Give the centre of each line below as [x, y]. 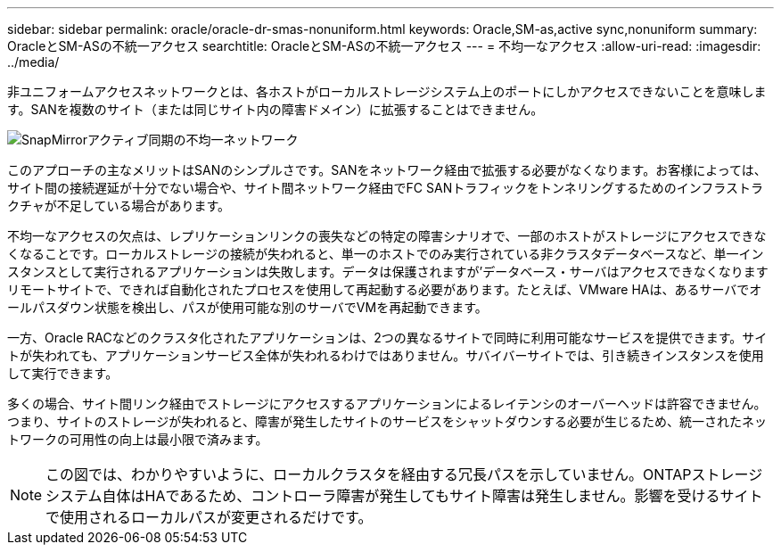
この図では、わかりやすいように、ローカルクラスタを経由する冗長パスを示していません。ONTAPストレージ [404, 474]
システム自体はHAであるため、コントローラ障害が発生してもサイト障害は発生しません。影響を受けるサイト [404, 496]
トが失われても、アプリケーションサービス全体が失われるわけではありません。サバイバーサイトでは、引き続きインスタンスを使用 [386, 355]
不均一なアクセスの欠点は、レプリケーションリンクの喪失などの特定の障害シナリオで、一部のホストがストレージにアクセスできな [387, 236]
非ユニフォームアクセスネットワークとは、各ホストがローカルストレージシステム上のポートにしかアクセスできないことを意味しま [387, 91]
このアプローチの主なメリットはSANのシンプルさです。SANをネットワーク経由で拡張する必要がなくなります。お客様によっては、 [387, 170]
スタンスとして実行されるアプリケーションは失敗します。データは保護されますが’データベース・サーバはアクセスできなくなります [388, 272]
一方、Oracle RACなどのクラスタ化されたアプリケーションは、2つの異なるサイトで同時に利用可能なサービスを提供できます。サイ [387, 338]
